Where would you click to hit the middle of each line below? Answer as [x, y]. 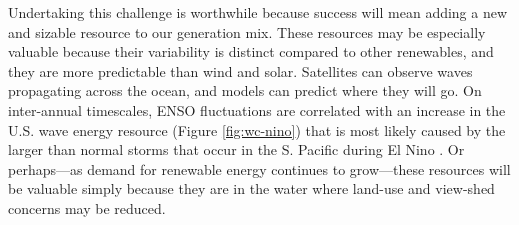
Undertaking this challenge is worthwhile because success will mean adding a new [258, 12]
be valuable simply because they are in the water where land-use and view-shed [251, 188]
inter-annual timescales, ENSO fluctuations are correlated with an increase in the [257, 109]
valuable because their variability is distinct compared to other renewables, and [251, 51]
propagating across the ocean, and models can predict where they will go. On [245, 90]
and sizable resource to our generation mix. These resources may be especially [247, 31]
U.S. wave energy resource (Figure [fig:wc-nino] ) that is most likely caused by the [257, 129]
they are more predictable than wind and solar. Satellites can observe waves [240, 70]
